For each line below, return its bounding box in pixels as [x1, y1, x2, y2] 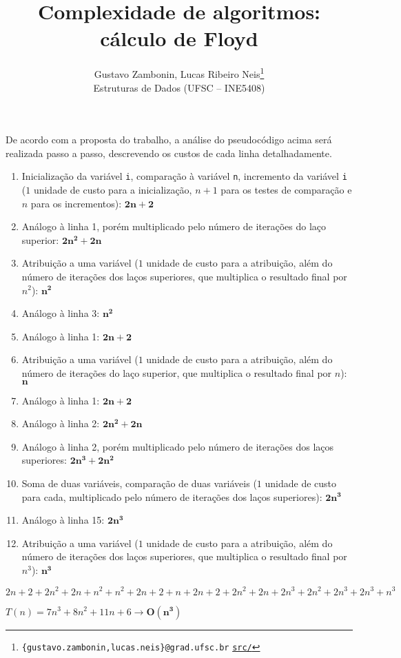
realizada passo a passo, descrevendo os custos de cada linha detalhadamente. [6, 145, 332, 160]
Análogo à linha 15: [21, 513, 105, 527]
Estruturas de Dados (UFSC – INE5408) [93, 80, 265, 94]
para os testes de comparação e [220, 183, 352, 196]
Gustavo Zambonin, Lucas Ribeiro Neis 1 [94, 65, 265, 81]
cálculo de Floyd [100, 24, 258, 52]
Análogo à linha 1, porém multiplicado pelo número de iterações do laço [21, 219, 326, 234]
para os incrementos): [30, 196, 122, 210]
